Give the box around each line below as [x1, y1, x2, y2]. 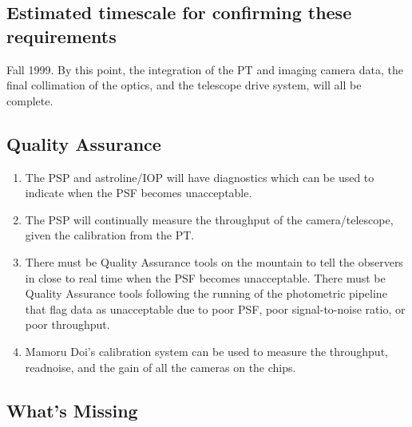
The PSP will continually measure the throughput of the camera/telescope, [25, 211, 394, 227]
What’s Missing [6, 397, 138, 422]
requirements [6, 23, 117, 48]
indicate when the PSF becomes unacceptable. [25, 184, 252, 201]
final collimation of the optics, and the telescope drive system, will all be [6, 77, 362, 93]
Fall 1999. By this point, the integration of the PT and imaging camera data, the [6, 61, 403, 77]
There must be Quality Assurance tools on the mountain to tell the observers [25, 253, 403, 270]
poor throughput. [25, 316, 110, 333]
